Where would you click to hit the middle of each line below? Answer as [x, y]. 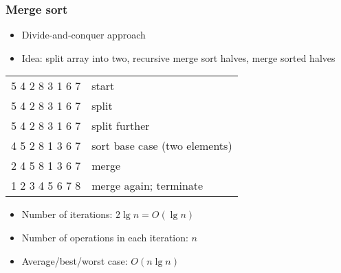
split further [121, 126]
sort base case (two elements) [162, 146]
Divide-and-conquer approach [84, 35]
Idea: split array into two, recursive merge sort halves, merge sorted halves [178, 57]
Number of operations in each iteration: [105, 237]
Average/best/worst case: [75, 260]
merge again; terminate [147, 186]
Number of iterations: [67, 214]
